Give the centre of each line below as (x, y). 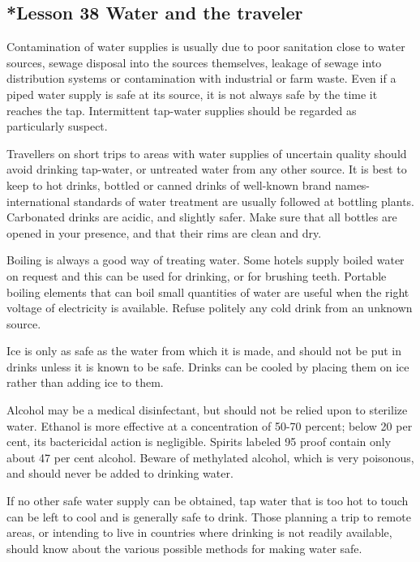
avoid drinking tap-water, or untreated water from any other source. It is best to (207, 169)
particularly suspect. (57, 126)
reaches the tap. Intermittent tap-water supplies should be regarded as (182, 110)
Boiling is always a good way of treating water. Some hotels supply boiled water (206, 260)
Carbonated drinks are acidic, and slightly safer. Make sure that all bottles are (202, 217)
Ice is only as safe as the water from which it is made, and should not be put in (204, 351)
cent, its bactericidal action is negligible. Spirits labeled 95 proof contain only (199, 442)
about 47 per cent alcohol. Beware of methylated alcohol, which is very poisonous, (210, 457)
